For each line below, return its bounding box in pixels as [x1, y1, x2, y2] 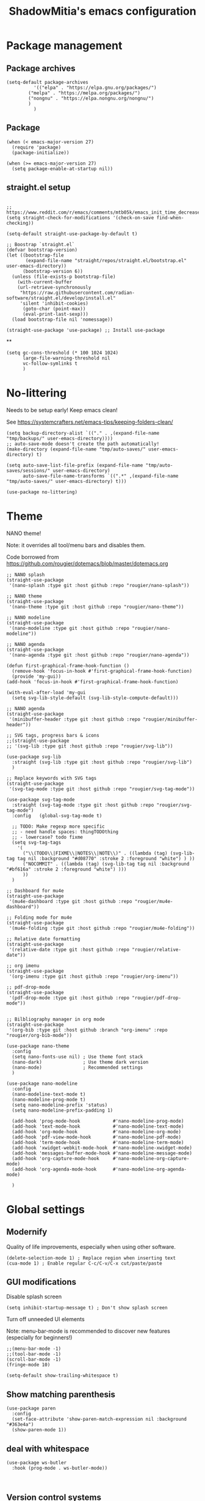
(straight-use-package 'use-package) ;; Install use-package [6, 327, 165, 333]
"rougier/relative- [132, 946, 182, 953]
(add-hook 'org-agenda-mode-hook [12, 1166, 97, 1172]
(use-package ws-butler [6, 1459, 67, 1465]
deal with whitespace [6, 1443, 90, 1454]
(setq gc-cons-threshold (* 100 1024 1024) [6, 350, 119, 356]
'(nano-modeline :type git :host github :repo [9, 625, 130, 631]
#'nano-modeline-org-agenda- [112, 1166, 187, 1172]
